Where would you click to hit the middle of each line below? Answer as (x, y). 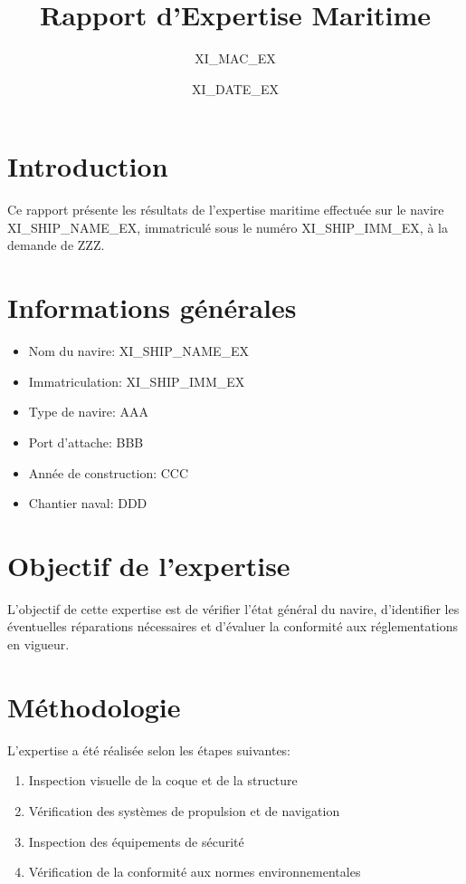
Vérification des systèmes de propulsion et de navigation (184, 810)
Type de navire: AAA (89, 412)
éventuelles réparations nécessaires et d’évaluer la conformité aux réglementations (233, 626)
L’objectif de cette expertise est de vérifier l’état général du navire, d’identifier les (233, 608)
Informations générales (152, 307)
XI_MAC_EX (235, 58)
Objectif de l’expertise (149, 565)
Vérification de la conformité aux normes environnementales (195, 872)
